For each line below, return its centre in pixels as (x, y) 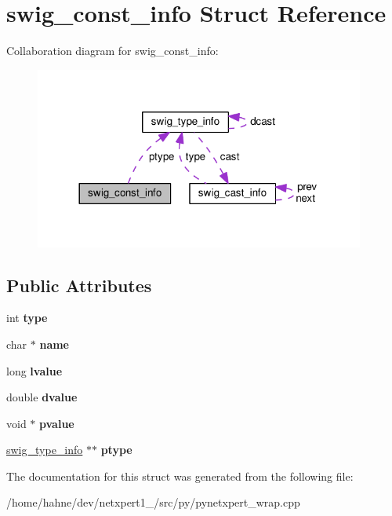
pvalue (57, 423)
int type (27, 318)
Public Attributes (79, 285)
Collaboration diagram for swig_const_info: (113, 51)
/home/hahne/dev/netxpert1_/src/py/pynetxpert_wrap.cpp (153, 502)
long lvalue (34, 370)
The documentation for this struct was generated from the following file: (180, 476)
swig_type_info (45, 450)
